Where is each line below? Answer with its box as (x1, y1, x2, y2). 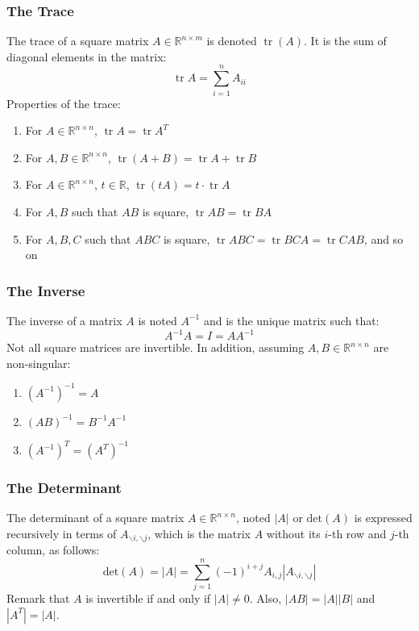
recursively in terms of (6, 525, 117, 541)
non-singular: (6, 354, 71, 371)
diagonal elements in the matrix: (6, 48, 167, 65)
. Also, (249, 590, 282, 607)
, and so (363, 230, 404, 247)
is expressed (354, 509, 413, 526)
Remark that (6, 590, 70, 607)
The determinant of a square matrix (6, 509, 185, 526)
